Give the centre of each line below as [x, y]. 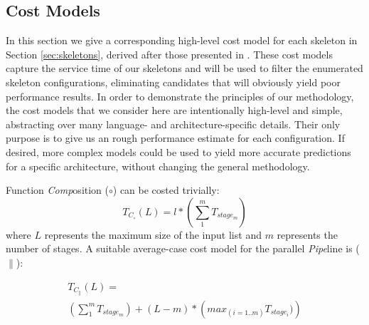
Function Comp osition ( [57, 190]
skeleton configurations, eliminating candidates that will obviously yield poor [173, 82]
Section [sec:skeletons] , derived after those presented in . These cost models [169, 54]
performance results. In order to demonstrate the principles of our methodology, [180, 96]
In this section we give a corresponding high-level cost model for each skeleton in [182, 40]
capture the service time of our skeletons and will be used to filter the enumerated [184, 68]
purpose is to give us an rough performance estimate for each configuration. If [175, 138]
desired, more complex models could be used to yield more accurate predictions [178, 151]
